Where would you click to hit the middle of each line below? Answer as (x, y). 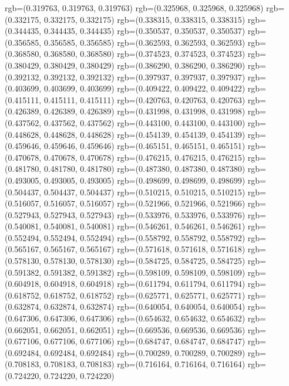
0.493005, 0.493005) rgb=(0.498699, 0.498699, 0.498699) (144, 180)
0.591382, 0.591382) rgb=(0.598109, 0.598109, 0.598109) (144, 272)
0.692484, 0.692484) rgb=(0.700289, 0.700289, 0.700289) (144, 352)
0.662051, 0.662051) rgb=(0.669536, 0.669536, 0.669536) (144, 329)
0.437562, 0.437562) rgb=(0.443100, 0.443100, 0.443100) (144, 122)
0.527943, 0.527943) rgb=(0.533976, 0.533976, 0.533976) (144, 214)
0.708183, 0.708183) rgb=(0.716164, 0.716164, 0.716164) (144, 364)
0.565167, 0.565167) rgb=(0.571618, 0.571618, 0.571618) (144, 249)
